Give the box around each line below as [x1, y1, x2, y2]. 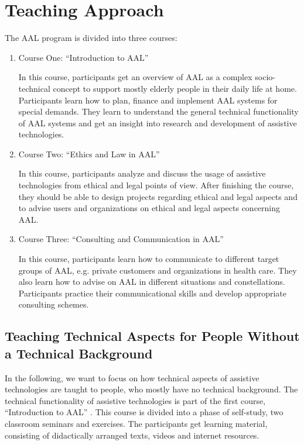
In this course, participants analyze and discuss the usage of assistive [18, 167, 266, 180]
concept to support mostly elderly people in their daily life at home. [53, 82, 297, 94]
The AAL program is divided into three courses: [5, 32, 177, 44]
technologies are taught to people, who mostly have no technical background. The [5, 383, 298, 395]
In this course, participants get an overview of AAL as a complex [18, 71, 252, 83]
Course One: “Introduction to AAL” [18, 51, 149, 63]
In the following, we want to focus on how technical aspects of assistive [5, 371, 259, 384]
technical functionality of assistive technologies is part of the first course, [5, 394, 266, 406]
